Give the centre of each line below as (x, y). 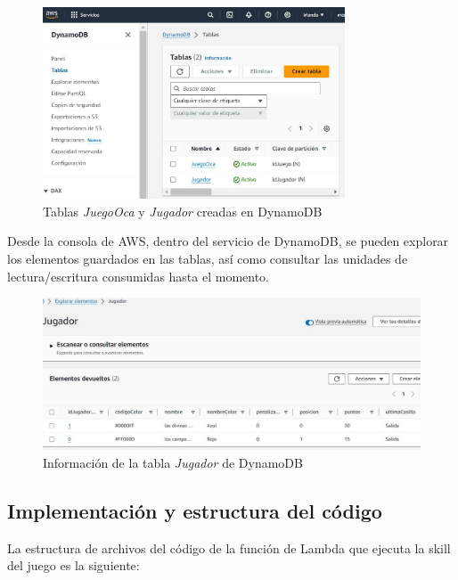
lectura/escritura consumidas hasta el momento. (139, 276)
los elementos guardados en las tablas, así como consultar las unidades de (208, 258)
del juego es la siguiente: (74, 565)
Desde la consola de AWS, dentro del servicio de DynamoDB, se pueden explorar (228, 241)
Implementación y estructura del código (195, 510)
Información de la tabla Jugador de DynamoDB (173, 462)
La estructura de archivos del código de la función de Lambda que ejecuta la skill (229, 547)
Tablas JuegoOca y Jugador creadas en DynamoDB (183, 211)
